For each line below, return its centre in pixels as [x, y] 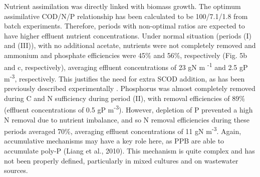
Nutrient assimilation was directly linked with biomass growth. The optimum [122, 6]
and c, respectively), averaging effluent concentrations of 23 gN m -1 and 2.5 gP [126, 66]
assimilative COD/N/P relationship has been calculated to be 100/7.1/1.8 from [126, 16]
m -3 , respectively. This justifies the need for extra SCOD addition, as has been [124, 77]
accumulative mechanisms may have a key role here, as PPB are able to [114, 141]
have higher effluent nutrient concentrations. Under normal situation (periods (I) [128, 35]
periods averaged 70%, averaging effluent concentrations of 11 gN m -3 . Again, [123, 130]
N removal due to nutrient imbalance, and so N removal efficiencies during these [127, 119]
